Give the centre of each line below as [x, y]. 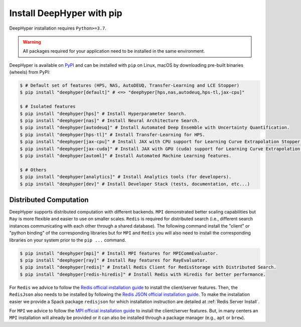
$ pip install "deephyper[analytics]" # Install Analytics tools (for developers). [126, 177]
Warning [32, 42]
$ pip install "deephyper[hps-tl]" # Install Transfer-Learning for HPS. [112, 135]
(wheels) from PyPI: [30, 72]
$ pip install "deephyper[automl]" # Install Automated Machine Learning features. [126, 156]
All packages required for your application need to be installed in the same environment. [114, 51]
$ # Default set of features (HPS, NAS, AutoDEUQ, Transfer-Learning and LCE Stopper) [130, 86]
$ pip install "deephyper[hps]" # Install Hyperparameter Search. [103, 114]
